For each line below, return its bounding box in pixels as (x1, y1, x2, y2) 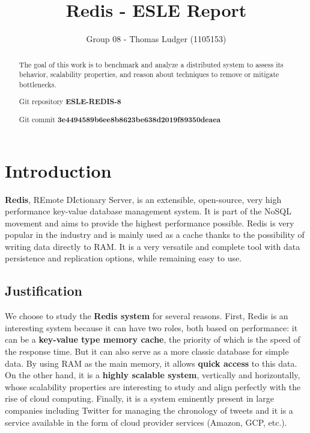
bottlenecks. (19, 79, 56, 89)
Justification (5, 281, 82, 300)
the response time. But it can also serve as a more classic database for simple (5, 345, 289, 358)
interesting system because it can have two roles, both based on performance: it (5, 321, 298, 334)
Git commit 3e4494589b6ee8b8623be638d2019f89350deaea (19, 114, 221, 125)
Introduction (5, 158, 112, 182)
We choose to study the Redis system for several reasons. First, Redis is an (5, 310, 288, 322)
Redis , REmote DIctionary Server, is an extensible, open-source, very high (5, 193, 282, 205)
